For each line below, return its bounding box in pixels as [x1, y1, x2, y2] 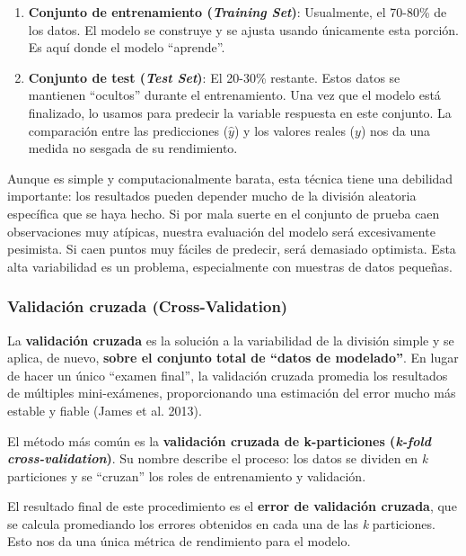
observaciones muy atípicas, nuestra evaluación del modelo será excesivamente [7, 221, 435, 240]
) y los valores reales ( [233, 121, 356, 139]
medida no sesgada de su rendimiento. [28, 139, 238, 157]
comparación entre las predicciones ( [28, 121, 229, 139]
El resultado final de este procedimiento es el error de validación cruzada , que [7, 497, 457, 516]
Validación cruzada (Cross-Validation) [7, 295, 288, 318]
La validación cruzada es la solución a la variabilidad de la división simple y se [7, 330, 454, 349]
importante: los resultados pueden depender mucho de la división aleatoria [7, 186, 417, 205]
